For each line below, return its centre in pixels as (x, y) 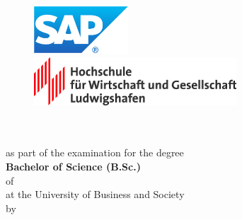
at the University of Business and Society (95, 194)
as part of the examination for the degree (95, 152)
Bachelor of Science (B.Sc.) (73, 167)
